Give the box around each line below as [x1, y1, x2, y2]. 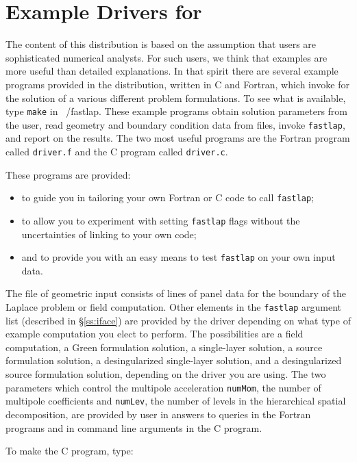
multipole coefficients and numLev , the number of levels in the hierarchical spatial [5, 394, 346, 408]
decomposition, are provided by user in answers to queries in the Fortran [5, 407, 311, 421]
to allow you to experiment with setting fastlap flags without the [21, 213, 300, 227]
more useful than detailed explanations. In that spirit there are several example [5, 64, 338, 78]
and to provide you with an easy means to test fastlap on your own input [21, 250, 336, 264]
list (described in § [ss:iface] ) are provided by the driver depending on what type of [5, 313, 351, 327]
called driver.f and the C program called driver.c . [5, 144, 228, 158]
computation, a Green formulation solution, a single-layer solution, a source [5, 339, 323, 354]
